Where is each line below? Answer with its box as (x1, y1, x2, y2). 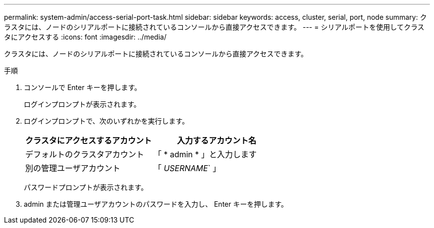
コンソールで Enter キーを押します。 (24, 83, 142, 91)
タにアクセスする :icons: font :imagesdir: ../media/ (4, 33, 166, 41)
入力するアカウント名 (177, 136, 257, 145)
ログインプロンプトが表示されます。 (24, 100, 141, 108)
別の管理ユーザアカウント (25, 163, 120, 173)
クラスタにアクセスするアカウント (25, 136, 152, 145)
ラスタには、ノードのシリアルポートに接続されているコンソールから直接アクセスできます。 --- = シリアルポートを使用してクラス (4, 23, 425, 31)
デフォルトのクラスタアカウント (25, 149, 144, 159)
